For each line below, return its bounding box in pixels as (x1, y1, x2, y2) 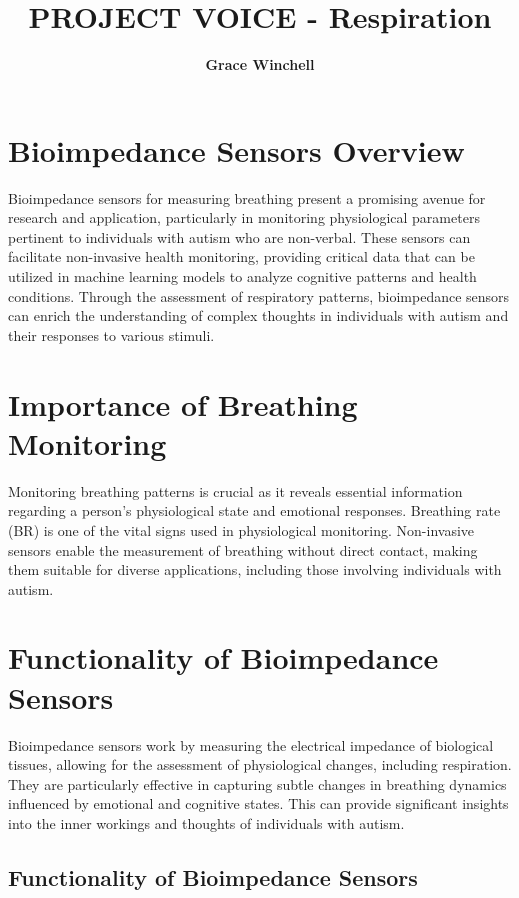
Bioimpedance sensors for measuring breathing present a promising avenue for (8, 187, 486, 208)
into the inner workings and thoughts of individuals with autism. (8, 812, 405, 833)
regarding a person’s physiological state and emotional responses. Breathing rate (8, 500, 501, 521)
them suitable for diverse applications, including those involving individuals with (8, 559, 502, 580)
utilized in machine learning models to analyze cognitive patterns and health (8, 266, 477, 287)
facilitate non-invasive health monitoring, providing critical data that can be (8, 246, 475, 267)
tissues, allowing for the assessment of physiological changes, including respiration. (8, 754, 512, 775)
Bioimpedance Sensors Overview (8, 129, 465, 170)
